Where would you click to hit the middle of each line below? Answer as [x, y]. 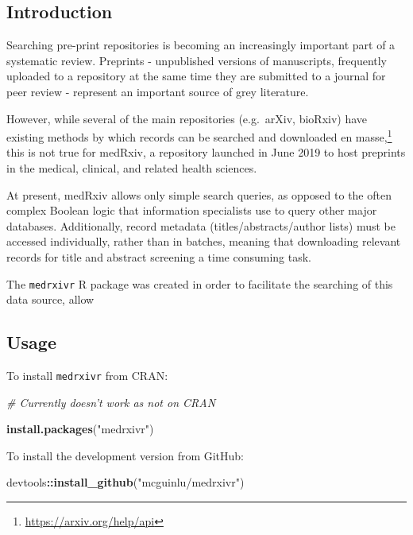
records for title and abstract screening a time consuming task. [159, 256]
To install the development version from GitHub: [125, 455]
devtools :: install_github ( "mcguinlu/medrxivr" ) [125, 482]
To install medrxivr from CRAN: [87, 376]
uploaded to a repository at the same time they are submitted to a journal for [196, 76]
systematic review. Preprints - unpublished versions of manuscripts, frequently [197, 60]
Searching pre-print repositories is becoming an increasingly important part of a [201, 45]
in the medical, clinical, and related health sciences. [132, 168]
